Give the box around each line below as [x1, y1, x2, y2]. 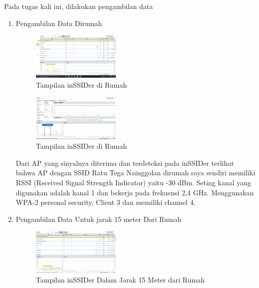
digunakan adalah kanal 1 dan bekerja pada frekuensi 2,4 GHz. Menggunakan [15, 187, 254, 197]
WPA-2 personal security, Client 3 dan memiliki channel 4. [15, 197, 196, 207]
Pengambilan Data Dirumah [15, 18, 102, 28]
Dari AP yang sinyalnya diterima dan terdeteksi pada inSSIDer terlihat [15, 157, 234, 168]
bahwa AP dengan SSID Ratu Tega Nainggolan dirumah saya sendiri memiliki [15, 167, 256, 178]
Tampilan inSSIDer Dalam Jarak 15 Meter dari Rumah [35, 274, 205, 285]
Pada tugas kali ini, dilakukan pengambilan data [4, 1, 153, 11]
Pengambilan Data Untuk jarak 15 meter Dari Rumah [15, 213, 182, 224]
